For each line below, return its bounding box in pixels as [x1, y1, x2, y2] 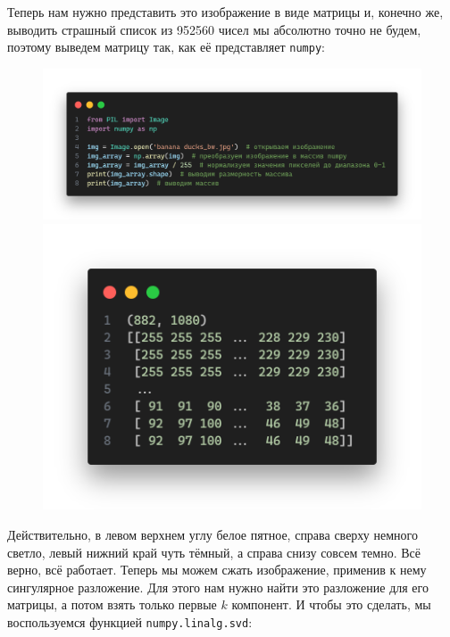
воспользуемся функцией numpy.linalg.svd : [7, 612, 253, 631]
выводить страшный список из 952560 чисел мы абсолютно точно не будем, [7, 20, 421, 38]
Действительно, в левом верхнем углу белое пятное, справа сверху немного [7, 525, 418, 544]
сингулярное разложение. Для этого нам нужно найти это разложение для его [7, 577, 429, 596]
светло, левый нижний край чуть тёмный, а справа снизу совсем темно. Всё [7, 542, 421, 561]
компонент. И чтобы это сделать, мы [231, 595, 431, 614]
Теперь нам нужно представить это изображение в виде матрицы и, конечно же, [7, 3, 444, 21]
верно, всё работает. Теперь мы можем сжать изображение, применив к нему [7, 560, 427, 579]
